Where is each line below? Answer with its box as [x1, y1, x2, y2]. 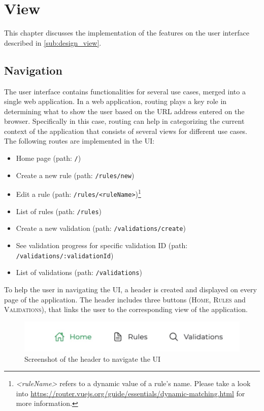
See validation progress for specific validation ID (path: [16, 240, 188, 251]
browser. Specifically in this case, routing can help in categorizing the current [4, 116, 245, 126]
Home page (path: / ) [16, 153, 81, 163]
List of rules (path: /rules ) [16, 205, 102, 216]
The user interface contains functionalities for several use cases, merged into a [4, 86, 246, 96]
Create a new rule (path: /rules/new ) [16, 169, 135, 180]
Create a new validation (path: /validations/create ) [16, 223, 186, 233]
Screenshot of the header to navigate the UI [24, 353, 161, 364]
